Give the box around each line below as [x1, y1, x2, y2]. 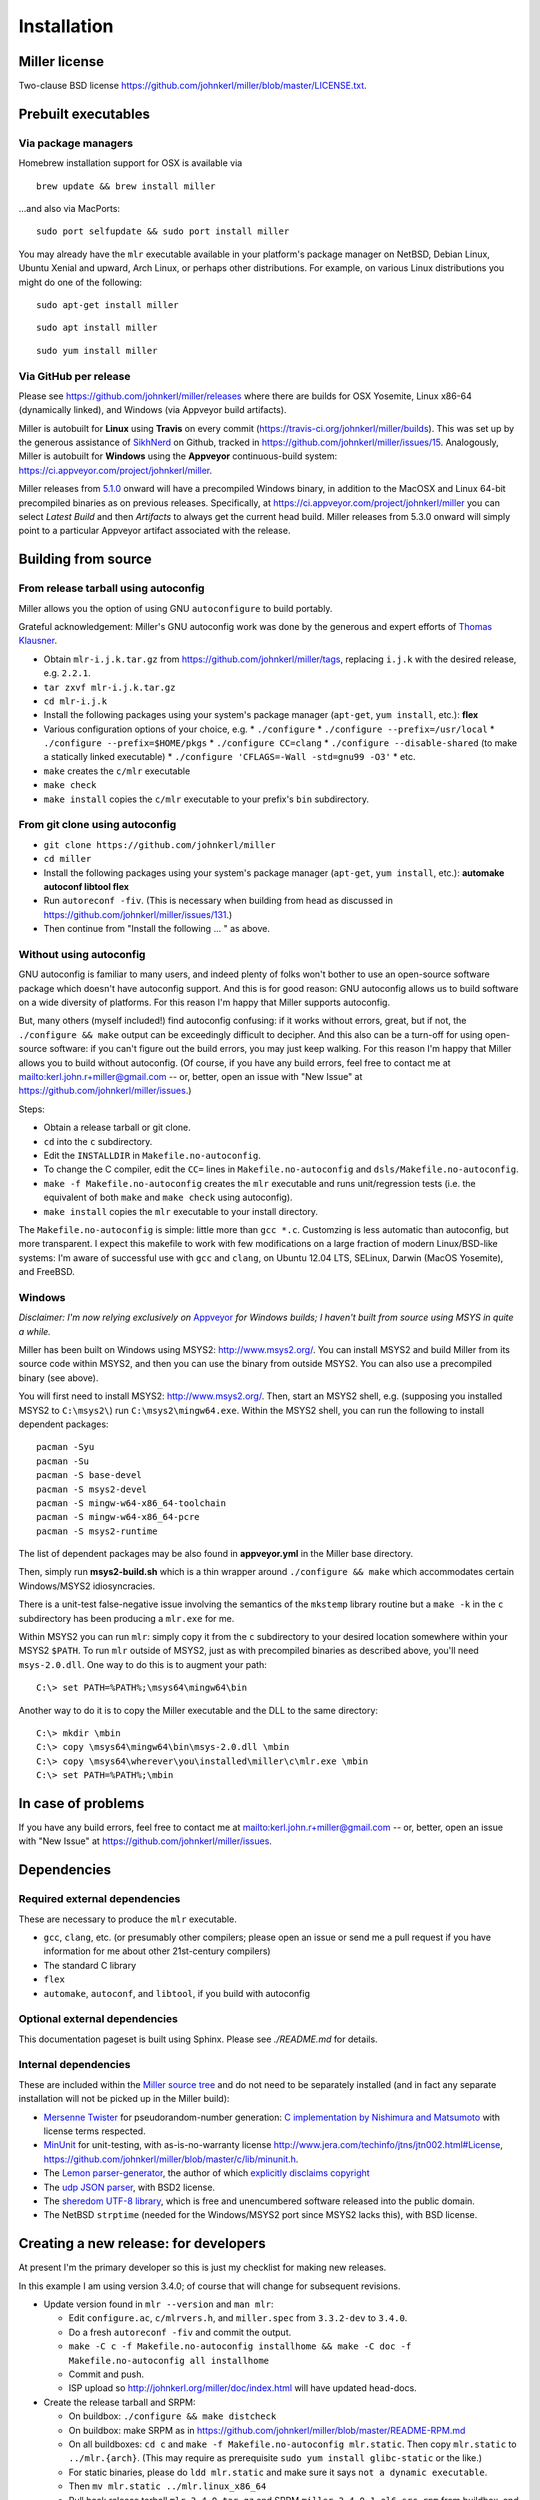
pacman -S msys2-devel [36, 1483, 148, 1495]
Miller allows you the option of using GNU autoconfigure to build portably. [18, 602, 333, 614]
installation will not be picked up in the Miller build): [18, 2093, 230, 2105]
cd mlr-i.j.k [43, 695, 108, 707]
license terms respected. [43, 2125, 146, 2137]
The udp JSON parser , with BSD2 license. [43, 2181, 215, 2193]
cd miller [43, 853, 92, 865]
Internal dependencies [18, 2058, 131, 2072]
